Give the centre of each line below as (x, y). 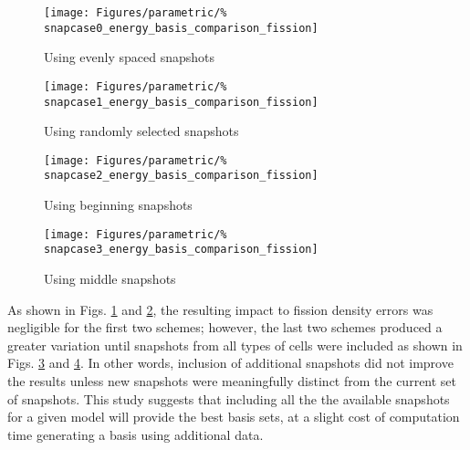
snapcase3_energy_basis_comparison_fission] (181, 250)
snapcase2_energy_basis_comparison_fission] (181, 176)
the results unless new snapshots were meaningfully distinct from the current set (232, 381)
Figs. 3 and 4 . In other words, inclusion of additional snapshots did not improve (230, 363)
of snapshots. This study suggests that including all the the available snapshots (229, 398)
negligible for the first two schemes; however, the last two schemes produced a (225, 327)
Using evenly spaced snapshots (130, 57)
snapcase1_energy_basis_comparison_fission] (181, 102)
